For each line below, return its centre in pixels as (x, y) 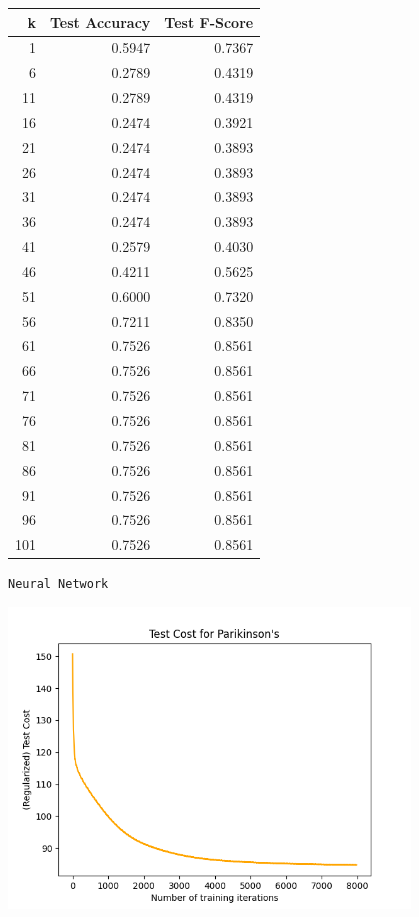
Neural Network (58, 584)
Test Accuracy (100, 21)
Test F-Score (209, 21)
